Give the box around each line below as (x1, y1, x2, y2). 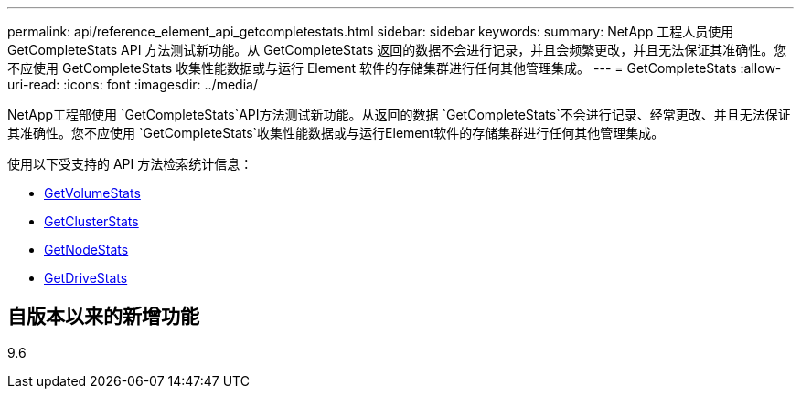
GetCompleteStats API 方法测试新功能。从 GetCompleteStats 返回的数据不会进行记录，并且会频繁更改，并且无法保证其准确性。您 (7, 42, 787, 57)
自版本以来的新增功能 (7, 305, 199, 328)
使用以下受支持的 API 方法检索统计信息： (7, 156, 253, 172)
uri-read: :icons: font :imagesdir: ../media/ (7, 77, 258, 92)
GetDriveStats (44, 270, 128, 286)
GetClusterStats (44, 214, 139, 229)
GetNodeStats (44, 242, 129, 257)
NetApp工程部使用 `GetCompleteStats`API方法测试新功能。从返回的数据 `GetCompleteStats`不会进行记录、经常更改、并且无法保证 (7, 107, 791, 122)
